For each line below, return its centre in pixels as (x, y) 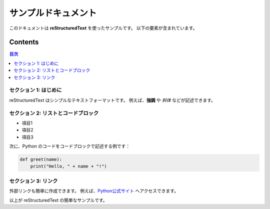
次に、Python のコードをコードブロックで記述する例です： (70, 146)
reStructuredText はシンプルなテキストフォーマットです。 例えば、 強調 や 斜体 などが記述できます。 (112, 100)
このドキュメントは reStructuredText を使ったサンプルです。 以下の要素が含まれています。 (103, 28)
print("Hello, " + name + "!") (68, 166)
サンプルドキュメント (53, 13)
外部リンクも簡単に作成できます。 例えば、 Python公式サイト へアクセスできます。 (94, 191)
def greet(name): (41, 159)
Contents (24, 42)
